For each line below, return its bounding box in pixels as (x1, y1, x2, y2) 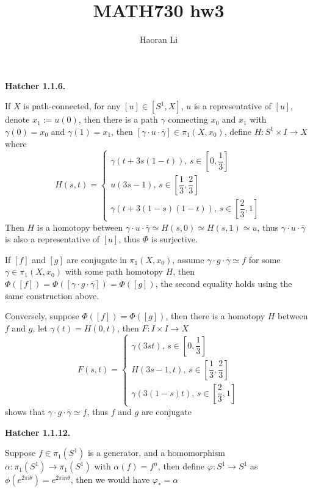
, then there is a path (78, 113, 158, 126)
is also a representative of (5, 233, 100, 245)
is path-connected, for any (23, 99, 121, 112)
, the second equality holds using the (155, 277, 292, 290)
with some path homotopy (65, 265, 163, 278)
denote (5, 113, 30, 126)
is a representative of (193, 99, 272, 112)
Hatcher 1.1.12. (5, 425, 71, 438)
